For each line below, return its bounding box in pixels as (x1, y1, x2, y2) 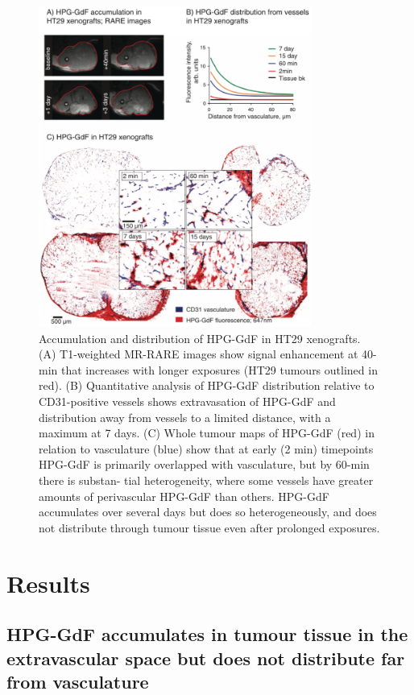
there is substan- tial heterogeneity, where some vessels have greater (39, 471, 374, 488)
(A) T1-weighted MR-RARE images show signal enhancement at (39, 345, 358, 362)
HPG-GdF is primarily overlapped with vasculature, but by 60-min (39, 456, 370, 473)
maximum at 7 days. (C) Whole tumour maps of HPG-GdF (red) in (39, 424, 375, 441)
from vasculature (6, 668, 149, 693)
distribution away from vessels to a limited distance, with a (39, 408, 331, 425)
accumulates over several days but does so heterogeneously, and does (39, 503, 377, 520)
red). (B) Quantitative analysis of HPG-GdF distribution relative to (39, 377, 375, 394)
